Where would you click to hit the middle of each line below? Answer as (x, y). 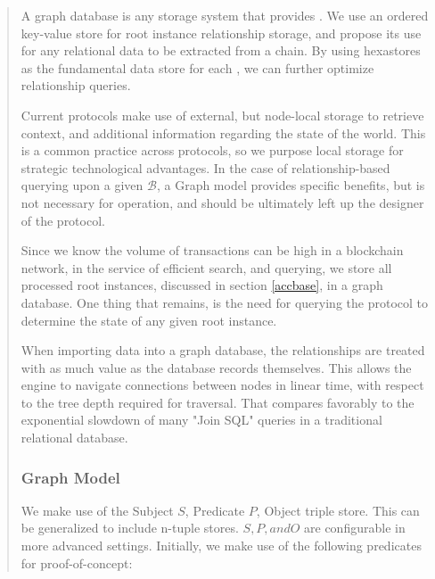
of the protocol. (63, 220)
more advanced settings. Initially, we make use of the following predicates (221, 546)
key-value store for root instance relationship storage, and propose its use (221, 33)
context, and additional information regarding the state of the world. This (223, 132)
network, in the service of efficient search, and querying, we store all (206, 267)
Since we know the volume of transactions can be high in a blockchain (212, 250)
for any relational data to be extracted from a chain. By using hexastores (221, 50)
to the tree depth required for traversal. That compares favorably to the (217, 402)
